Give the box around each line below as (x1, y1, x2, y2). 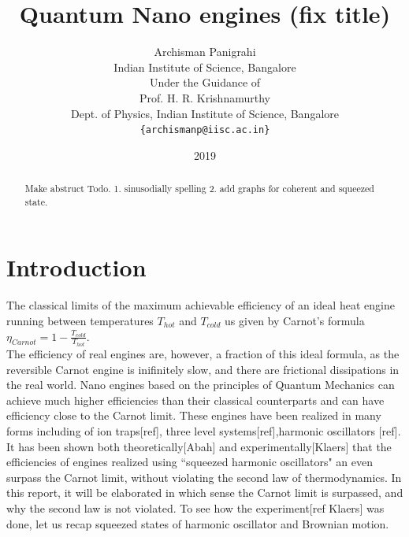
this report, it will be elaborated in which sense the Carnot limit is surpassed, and (6, 484, 403, 501)
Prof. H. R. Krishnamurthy (139, 89, 270, 106)
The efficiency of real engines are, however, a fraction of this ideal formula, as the (6, 346, 400, 362)
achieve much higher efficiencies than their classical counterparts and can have (6, 391, 385, 408)
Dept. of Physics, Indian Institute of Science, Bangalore (71, 105, 339, 121)
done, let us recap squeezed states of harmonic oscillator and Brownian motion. (6, 515, 389, 531)
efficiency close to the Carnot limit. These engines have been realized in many (6, 407, 381, 424)
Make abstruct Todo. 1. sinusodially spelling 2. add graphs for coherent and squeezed (24, 182, 374, 195)
